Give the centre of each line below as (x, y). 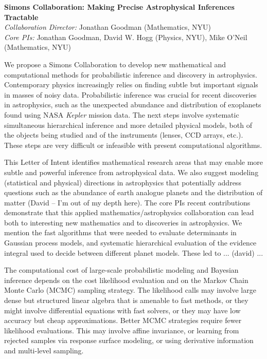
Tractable (21, 17)
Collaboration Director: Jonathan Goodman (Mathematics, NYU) (108, 27)
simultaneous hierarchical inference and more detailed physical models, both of (128, 125)
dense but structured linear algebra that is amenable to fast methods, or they (126, 300)
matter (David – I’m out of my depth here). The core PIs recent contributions (127, 202)
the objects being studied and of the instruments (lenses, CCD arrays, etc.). (124, 135)
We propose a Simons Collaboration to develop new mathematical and (115, 64)
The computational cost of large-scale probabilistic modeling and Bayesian (121, 270)
